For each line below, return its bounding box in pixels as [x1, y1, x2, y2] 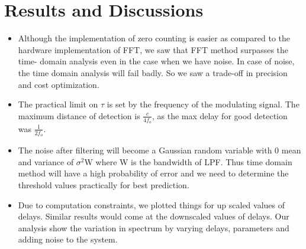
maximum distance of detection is [18, 109, 140, 122]
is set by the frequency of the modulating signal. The [107, 98, 299, 110]
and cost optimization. [18, 78, 99, 90]
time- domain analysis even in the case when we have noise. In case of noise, [18, 55, 295, 67]
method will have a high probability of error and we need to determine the [18, 167, 289, 179]
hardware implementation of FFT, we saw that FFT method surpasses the [18, 43, 289, 55]
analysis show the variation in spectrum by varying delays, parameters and [18, 221, 289, 234]
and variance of [18, 155, 74, 168]
